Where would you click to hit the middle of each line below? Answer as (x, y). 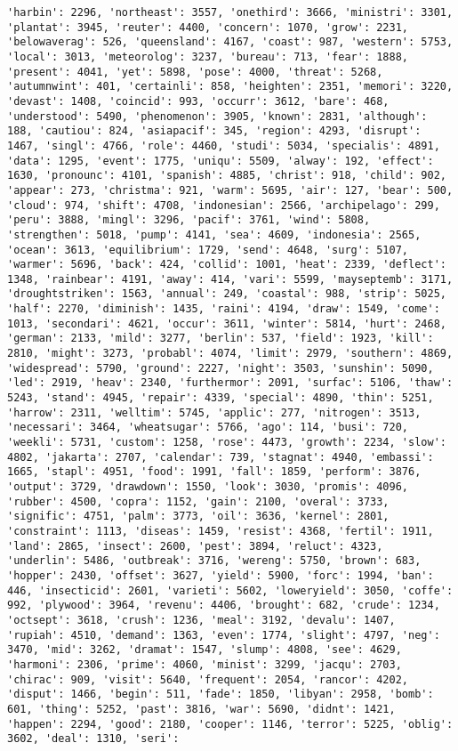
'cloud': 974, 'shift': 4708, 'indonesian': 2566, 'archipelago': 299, (224, 205)
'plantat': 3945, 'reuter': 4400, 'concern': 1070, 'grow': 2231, (208, 27)
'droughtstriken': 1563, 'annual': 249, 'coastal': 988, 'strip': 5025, (227, 294)
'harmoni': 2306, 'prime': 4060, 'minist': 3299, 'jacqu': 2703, (205, 664)
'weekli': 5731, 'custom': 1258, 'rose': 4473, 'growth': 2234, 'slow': (227, 443)
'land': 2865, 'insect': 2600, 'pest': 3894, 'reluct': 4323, (195, 546)
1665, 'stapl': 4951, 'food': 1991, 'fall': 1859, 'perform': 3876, (214, 472)
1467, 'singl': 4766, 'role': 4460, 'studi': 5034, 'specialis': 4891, (224, 145)
